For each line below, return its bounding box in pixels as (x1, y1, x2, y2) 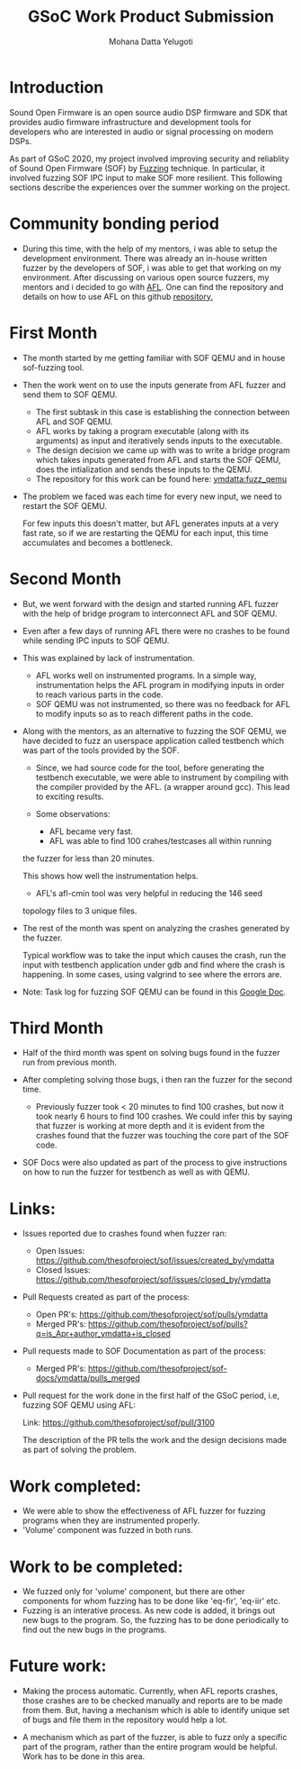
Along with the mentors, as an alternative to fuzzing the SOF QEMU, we (22, 725, 288, 736)
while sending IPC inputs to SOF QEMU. (22, 635, 170, 646)
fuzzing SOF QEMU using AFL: (22, 1400, 137, 1411)
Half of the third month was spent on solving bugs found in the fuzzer (22, 1048, 280, 1058)
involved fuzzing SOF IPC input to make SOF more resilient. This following (9, 172, 283, 183)
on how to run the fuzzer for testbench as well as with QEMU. (22, 1166, 250, 1177)
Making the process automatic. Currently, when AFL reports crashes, (22, 1686, 279, 1697)
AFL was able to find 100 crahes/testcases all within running (49, 835, 272, 846)
